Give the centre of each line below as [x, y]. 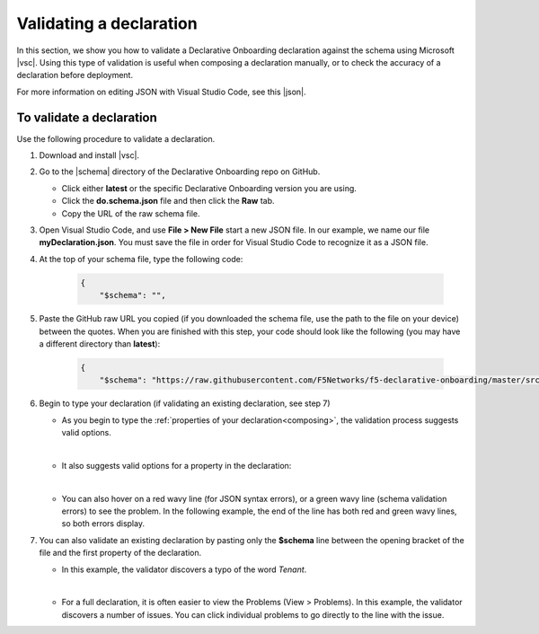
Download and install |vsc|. [89, 155]
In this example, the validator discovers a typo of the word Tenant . [184, 569]
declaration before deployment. [75, 75]
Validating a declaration [107, 23]
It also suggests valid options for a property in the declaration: [177, 465]
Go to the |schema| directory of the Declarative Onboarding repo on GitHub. [180, 172]
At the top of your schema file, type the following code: [141, 259]
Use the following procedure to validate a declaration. [116, 138]
